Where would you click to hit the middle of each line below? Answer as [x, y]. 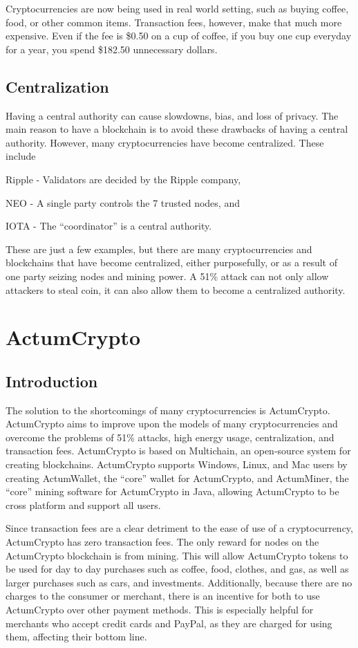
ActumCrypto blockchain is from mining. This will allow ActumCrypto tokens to [177, 555]
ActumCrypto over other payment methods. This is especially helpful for [160, 609]
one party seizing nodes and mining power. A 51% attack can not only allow [167, 276]
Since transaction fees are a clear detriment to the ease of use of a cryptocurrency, [179, 528]
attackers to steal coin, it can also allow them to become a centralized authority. [176, 289]
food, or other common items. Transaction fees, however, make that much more [174, 22]
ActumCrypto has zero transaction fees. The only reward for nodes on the [162, 542]
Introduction [52, 381]
